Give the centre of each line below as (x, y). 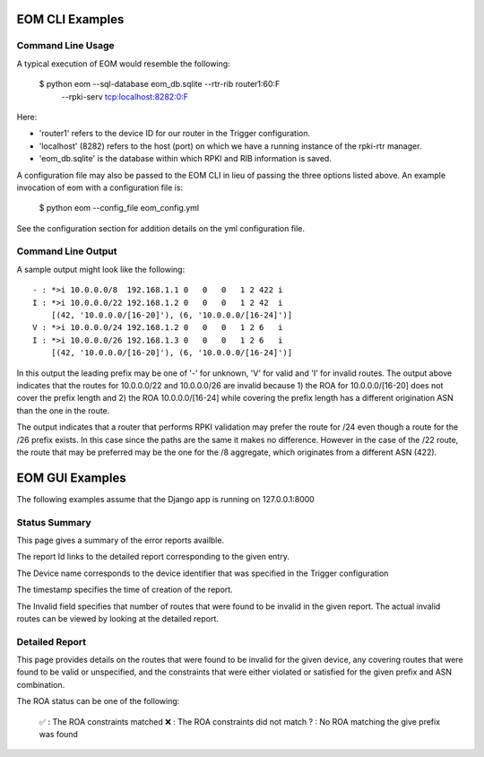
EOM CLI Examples (70, 19)
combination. (41, 684)
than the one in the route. (63, 410)
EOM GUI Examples (71, 478)
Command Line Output (67, 251)
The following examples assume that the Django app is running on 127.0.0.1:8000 (166, 499)
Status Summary (54, 522)
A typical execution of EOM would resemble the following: (123, 64)
